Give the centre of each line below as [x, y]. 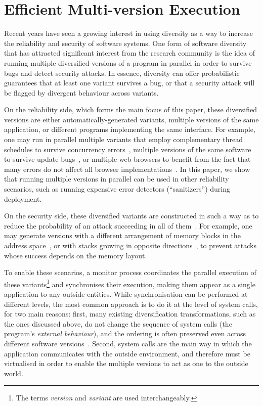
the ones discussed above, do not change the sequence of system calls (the [118, 323]
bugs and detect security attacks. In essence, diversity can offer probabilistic [122, 73]
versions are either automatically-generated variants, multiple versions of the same [131, 119]
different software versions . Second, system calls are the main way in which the [128, 343]
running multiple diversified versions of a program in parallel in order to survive [128, 62]
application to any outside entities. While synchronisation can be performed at [126, 294]
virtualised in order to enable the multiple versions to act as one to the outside [126, 363]
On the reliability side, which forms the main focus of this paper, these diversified [130, 109]
